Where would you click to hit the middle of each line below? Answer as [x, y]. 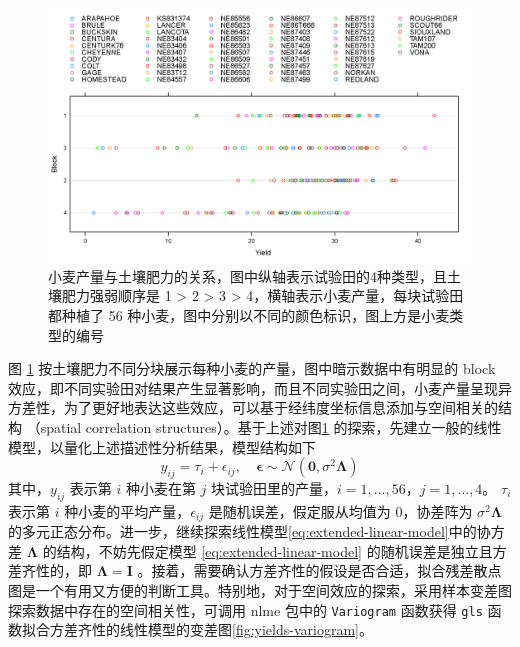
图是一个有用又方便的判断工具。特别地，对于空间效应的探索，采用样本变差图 [260, 590]
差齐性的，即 [50, 570]
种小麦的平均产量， [127, 510]
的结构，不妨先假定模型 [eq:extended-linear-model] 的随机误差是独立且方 [274, 550]
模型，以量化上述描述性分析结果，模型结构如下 [162, 446]
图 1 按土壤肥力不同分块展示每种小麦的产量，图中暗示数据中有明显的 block [252, 368]
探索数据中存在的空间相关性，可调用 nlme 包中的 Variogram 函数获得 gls [245, 609]
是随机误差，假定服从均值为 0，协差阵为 [340, 510]
